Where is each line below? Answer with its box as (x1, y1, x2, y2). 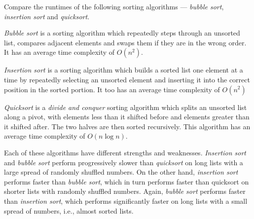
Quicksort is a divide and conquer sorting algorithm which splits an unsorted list (4, 102, 247, 112)
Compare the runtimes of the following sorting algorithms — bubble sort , (4, 1, 224, 11)
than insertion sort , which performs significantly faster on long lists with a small (4, 195, 248, 206)
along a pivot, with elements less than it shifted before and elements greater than (4, 111, 250, 122)
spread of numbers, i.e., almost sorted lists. (4, 205, 134, 216)
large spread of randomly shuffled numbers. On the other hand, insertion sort (4, 167, 238, 177)
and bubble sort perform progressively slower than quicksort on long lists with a (4, 157, 243, 167)
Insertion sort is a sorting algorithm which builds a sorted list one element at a (4, 65, 243, 75)
